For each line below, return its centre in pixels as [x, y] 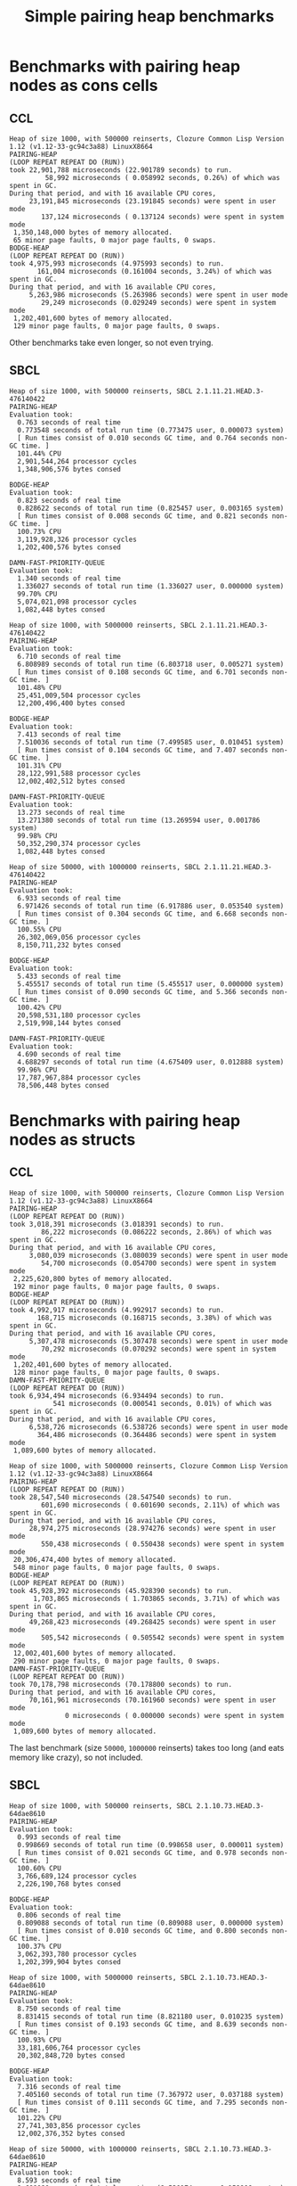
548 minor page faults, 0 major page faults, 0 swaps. [116, 1567]
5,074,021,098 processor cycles [77, 602]
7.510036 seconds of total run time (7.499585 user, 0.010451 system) [151, 742]
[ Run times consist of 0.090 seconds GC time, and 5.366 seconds [143, 991]
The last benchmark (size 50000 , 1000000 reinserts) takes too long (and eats [147, 1747]
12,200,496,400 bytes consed [71, 703]
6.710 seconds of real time [69, 656]
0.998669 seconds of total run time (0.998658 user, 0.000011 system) [151, 1845]
